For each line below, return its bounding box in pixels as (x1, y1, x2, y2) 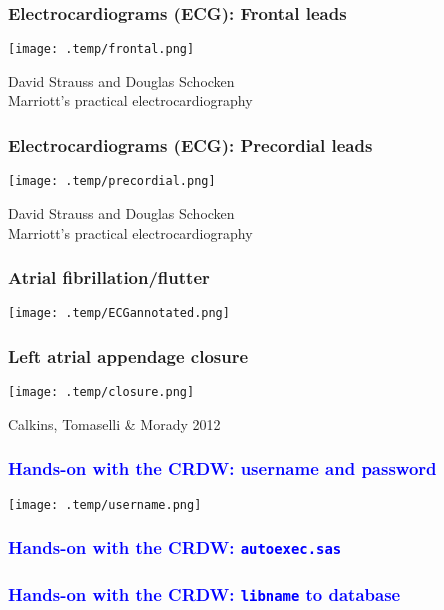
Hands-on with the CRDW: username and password (8, 456, 437, 481)
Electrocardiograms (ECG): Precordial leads (8, 132, 373, 157)
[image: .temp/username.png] (8, 497, 202, 512)
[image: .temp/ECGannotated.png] (8, 306, 230, 321)
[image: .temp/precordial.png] (8, 174, 216, 189)
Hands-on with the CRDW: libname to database (8, 581, 401, 606)
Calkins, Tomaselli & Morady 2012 (8, 413, 221, 434)
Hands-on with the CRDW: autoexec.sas (8, 535, 342, 560)
